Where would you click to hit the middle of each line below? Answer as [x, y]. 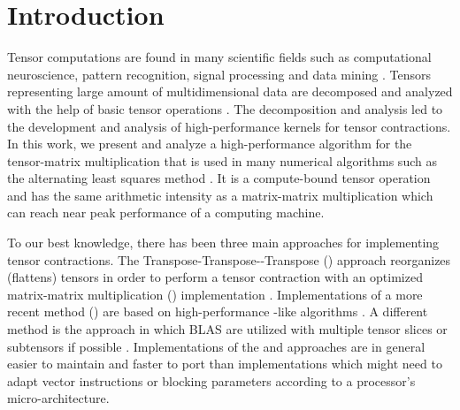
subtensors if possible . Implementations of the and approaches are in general [216, 346]
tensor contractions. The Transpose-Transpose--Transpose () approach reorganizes [229, 259]
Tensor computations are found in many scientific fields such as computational [219, 57]
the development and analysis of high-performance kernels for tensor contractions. [229, 126]
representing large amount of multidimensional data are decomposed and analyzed [230, 91]
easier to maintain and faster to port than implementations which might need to [225, 364]
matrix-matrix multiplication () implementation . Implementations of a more [215, 294]
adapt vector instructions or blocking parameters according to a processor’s [211, 380]
